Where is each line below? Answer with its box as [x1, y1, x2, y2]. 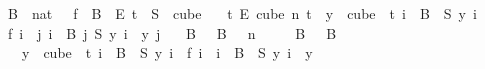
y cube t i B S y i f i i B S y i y [21, 42, 313, 63]
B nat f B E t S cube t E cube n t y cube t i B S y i [7, 3, 477, 23]
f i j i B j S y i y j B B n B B [7, 22, 337, 43]
